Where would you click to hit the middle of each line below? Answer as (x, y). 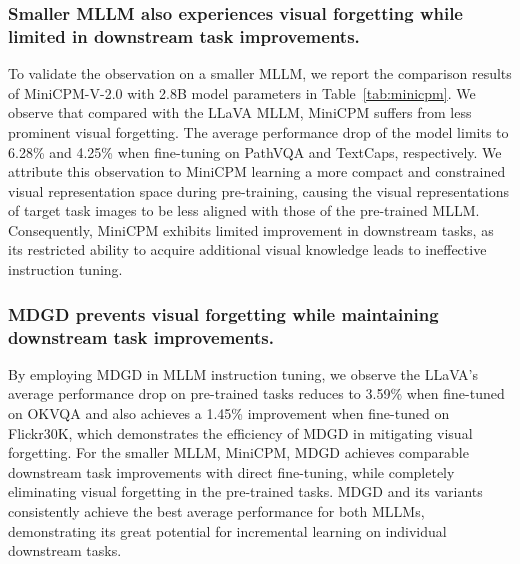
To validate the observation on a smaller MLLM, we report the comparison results (260, 73)
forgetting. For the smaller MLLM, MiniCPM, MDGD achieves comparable (238, 452)
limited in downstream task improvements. (184, 35)
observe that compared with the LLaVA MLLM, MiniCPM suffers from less (240, 112)
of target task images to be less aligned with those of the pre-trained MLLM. (244, 210)
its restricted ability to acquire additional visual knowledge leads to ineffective (247, 249)
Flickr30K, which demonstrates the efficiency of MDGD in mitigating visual (240, 432)
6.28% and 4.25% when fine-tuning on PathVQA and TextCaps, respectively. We (255, 151)
